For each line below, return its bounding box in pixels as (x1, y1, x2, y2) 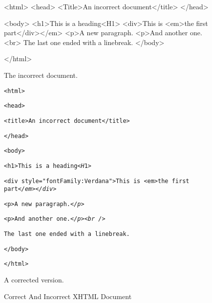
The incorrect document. (4, 70, 78, 80)
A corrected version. (4, 275, 64, 285)
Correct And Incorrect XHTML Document (4, 291, 132, 301)
